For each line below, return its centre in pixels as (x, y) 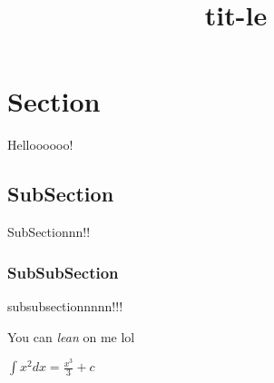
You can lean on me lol (71, 336)
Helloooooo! (40, 145)
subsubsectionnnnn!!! (65, 305)
